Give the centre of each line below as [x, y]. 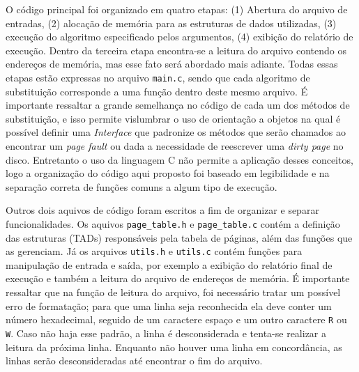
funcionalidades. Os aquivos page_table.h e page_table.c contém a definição [173, 223]
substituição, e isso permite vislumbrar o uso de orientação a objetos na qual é [173, 118]
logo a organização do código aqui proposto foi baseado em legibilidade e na [168, 173]
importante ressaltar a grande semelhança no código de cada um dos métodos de [178, 105]
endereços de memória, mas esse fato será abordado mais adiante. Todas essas [172, 64]
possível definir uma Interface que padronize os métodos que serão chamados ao [176, 132]
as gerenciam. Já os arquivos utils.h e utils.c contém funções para [154, 251]
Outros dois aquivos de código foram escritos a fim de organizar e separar [162, 210]
